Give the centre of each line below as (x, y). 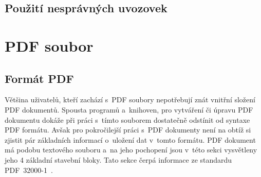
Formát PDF (39, 78)
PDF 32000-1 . (29, 170)
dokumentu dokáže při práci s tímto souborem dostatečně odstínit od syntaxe (127, 119)
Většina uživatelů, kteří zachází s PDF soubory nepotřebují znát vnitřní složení (130, 99)
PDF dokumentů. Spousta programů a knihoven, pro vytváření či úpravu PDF (129, 109)
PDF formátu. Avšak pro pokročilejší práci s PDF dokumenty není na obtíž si (128, 130)
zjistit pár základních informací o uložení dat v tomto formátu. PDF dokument (130, 139)
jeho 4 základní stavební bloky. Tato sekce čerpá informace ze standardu (118, 159)
